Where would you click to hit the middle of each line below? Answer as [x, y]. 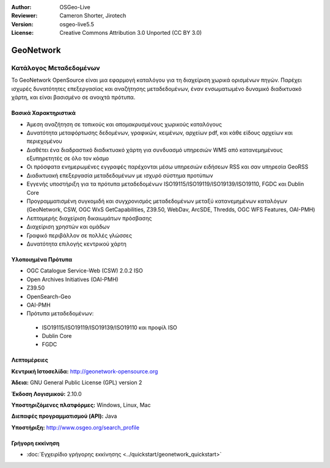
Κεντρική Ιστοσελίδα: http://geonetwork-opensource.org [85, 371]
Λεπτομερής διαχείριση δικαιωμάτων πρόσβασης [89, 218]
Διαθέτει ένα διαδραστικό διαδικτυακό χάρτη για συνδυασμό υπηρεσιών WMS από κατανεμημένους [155, 150]
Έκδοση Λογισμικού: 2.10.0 [46, 393]
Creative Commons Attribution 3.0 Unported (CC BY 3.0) [131, 33]
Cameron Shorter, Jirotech [93, 16]
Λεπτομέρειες [30, 360]
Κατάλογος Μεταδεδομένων [56, 68]
